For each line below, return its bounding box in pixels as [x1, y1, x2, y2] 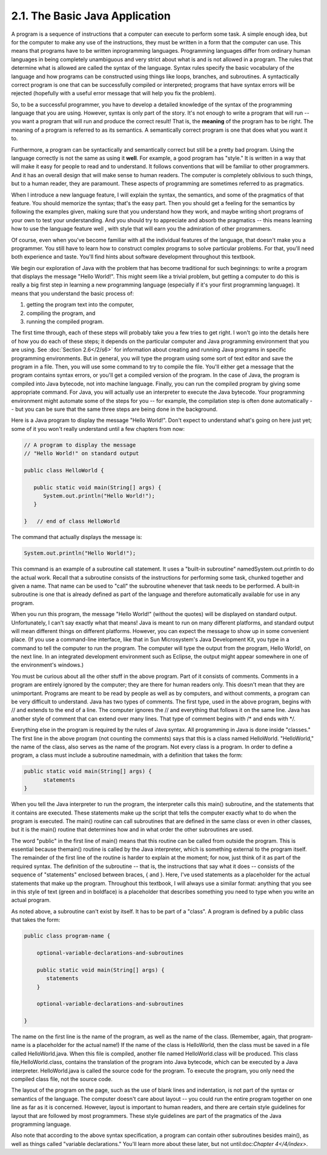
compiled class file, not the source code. [11, 1075, 113, 1083]
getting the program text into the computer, [26, 301, 134, 308]
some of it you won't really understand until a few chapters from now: [11, 425, 185, 432]
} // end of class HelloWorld [24, 518, 121, 525]
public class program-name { [24, 932, 111, 940]
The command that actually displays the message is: [11, 533, 142, 541]
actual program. [11, 896, 51, 904]
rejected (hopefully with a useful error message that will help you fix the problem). [11, 90, 216, 97]
